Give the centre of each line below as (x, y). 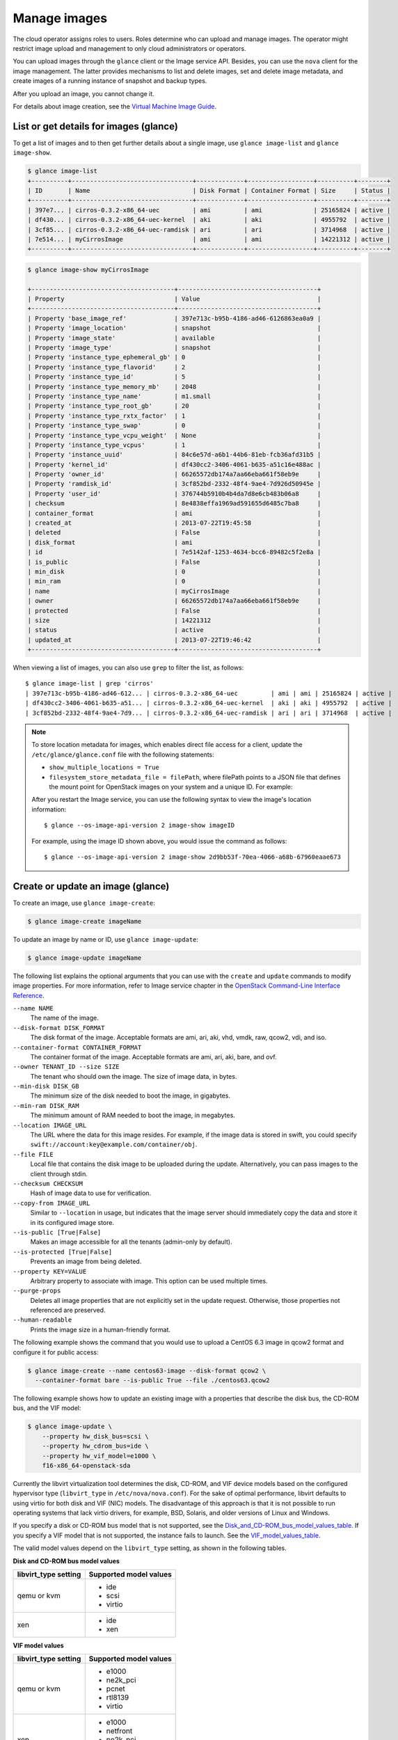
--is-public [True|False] (57, 1232)
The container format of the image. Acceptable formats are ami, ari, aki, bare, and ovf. (154, 1057)
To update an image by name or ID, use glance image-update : (105, 939)
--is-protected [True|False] (63, 1252)
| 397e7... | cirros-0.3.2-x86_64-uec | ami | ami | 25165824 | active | (209, 210)
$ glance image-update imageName (85, 958)
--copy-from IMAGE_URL (51, 1203)
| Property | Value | (174, 299)
